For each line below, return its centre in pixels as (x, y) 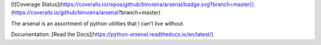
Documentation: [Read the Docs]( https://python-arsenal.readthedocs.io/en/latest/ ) (112, 34)
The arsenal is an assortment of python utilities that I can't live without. (97, 23)
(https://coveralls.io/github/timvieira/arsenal (65, 12)
